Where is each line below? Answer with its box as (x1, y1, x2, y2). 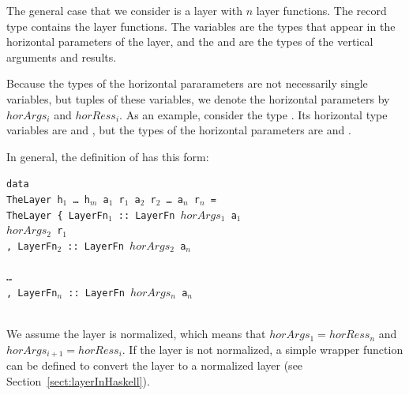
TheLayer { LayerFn (6, 209, 108, 221)
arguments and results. (6, 48, 117, 65)
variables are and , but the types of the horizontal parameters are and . (6, 122, 351, 138)
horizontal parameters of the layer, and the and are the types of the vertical (6, 33, 373, 50)
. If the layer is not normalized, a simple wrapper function (122, 340, 403, 357)
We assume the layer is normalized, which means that (6, 325, 266, 342)
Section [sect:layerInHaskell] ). (6, 372, 150, 389)
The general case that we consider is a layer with (6, 2, 242, 18)
